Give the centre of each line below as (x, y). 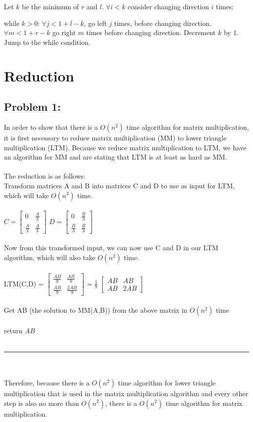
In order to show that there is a (51, 127)
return (13, 330)
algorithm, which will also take (50, 257)
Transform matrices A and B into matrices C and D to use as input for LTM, (119, 185)
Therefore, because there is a (47, 382)
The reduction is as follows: (45, 176)
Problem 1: (32, 107)
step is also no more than (42, 403)
